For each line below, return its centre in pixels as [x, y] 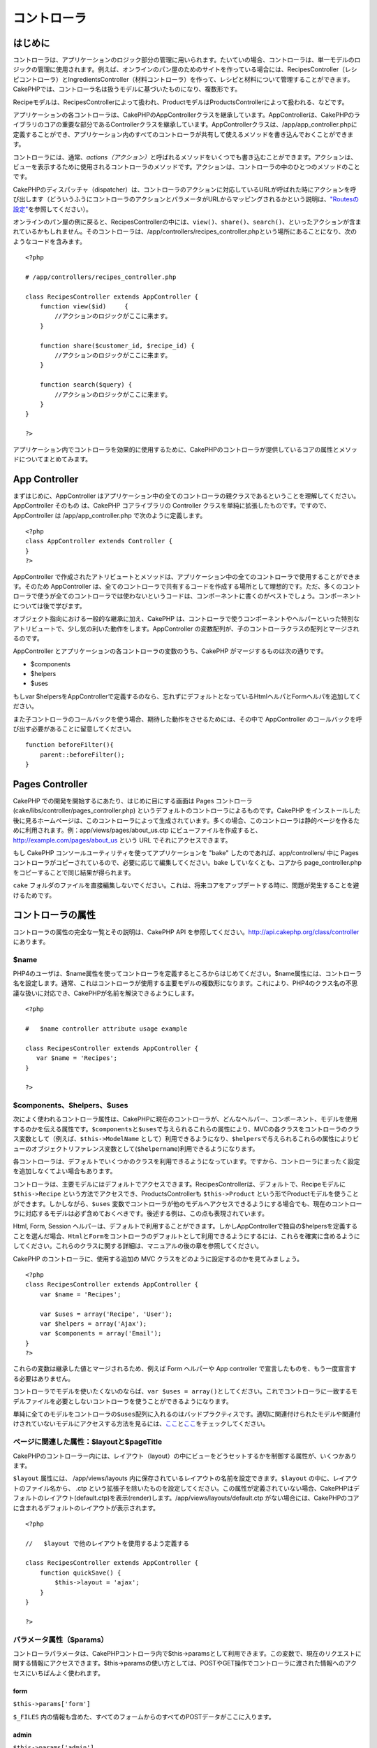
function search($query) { [86, 385]
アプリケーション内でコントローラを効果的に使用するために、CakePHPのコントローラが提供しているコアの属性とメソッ [185, 449]
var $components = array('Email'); [101, 1333]
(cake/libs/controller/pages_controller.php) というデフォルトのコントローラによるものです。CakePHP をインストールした [187, 810]
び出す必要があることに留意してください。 [74, 729]
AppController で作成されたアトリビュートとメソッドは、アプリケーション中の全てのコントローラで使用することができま [187, 576]
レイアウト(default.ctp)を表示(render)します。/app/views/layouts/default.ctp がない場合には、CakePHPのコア [201, 1498]
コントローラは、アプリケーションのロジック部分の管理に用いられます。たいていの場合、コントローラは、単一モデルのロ [187, 60]
